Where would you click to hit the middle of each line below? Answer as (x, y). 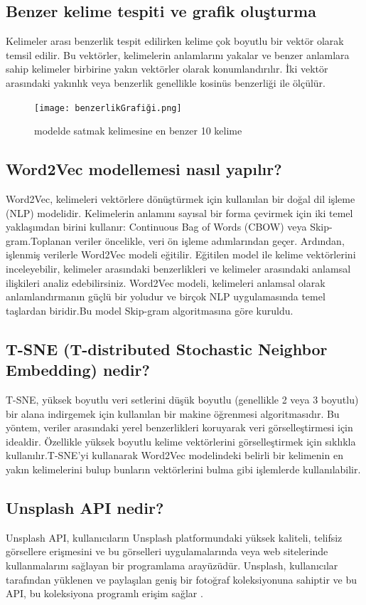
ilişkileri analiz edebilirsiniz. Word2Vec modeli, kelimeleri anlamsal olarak (166, 282)
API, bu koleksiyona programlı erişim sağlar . (104, 593)
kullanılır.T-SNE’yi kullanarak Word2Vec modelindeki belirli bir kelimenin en (174, 455)
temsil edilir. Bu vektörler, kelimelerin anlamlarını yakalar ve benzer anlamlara (178, 54)
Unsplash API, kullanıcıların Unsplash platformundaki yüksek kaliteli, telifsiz (174, 537)
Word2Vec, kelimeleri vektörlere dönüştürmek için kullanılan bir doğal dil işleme (181, 199)
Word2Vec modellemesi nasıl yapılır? (144, 169)
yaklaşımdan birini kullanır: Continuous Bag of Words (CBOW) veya (156, 227)
